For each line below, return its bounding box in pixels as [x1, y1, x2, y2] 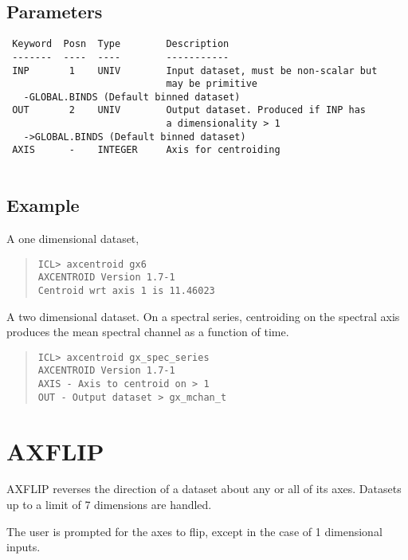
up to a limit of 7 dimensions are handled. [6, 496, 212, 513]
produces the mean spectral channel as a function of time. [6, 323, 289, 340]
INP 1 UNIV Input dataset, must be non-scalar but [12, 65, 378, 76]
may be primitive [166, 78, 257, 90]
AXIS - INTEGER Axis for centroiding [12, 144, 280, 156]
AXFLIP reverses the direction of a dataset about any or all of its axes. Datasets [6, 480, 402, 497]
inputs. [6, 538, 41, 555]
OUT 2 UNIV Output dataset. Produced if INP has [12, 104, 367, 116]
